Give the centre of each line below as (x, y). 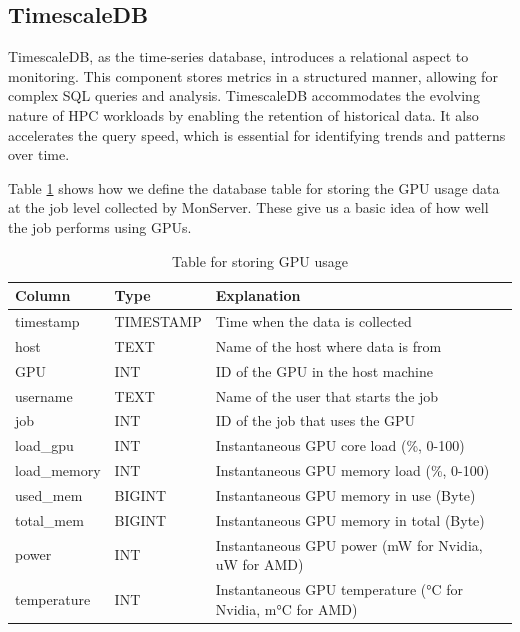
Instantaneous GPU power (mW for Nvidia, (349, 544)
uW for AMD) (259, 564)
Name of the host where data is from (328, 345)
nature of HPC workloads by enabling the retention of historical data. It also (243, 114)
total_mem (49, 519)
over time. (39, 154)
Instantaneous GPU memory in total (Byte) (350, 519)
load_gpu (44, 445)
